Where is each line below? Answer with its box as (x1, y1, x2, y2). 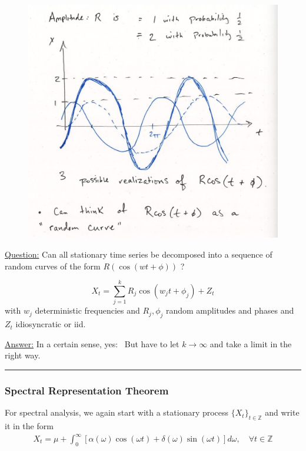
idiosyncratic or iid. (15, 318, 86, 330)
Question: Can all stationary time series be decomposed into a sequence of (5, 248, 272, 261)
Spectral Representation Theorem (5, 383, 169, 397)
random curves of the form (5, 259, 101, 272)
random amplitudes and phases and (165, 304, 294, 317)
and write (265, 406, 300, 419)
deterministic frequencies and (35, 304, 140, 317)
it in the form (5, 419, 54, 432)
